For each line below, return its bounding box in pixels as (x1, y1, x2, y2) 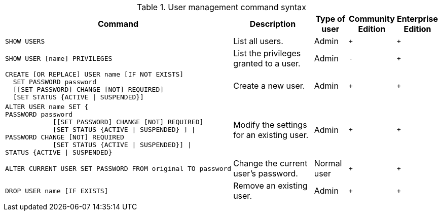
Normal (314, 158, 342, 168)
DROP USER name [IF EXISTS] (5, 187, 108, 195)
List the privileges (233, 48, 301, 58)
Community (348, 14, 395, 24)
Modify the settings (233, 119, 307, 130)
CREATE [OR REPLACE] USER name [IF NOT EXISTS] (5, 70, 184, 78)
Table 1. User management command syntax (137, 2, 306, 12)
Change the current (233, 158, 308, 168)
